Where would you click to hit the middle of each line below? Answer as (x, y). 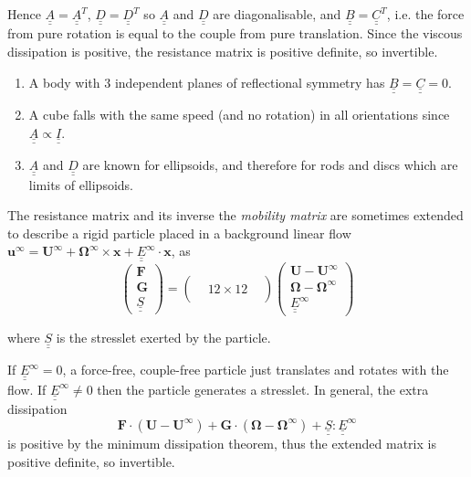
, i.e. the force (425, 14)
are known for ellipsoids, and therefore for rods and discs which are (270, 165)
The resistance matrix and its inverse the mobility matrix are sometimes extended (235, 215)
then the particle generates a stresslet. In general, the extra (263, 389)
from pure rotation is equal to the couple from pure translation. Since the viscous (235, 33)
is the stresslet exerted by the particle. (163, 337)
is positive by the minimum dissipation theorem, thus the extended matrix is (222, 444)
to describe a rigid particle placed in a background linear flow (179, 233)
